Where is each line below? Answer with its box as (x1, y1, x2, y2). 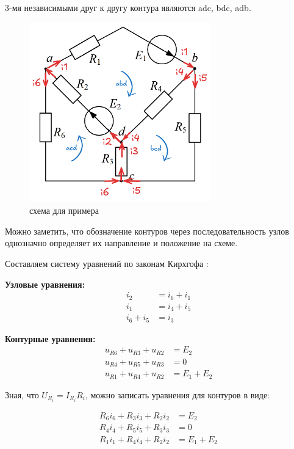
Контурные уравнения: (5, 332, 96, 345)
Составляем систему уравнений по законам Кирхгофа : (5, 257, 209, 270)
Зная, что (5, 388, 39, 401)
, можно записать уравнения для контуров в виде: (85, 388, 270, 401)
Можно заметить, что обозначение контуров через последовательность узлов (5, 224, 289, 237)
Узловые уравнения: (5, 277, 85, 290)
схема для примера (29, 204, 99, 217)
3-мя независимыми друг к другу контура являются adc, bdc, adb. (5, 1, 251, 13)
